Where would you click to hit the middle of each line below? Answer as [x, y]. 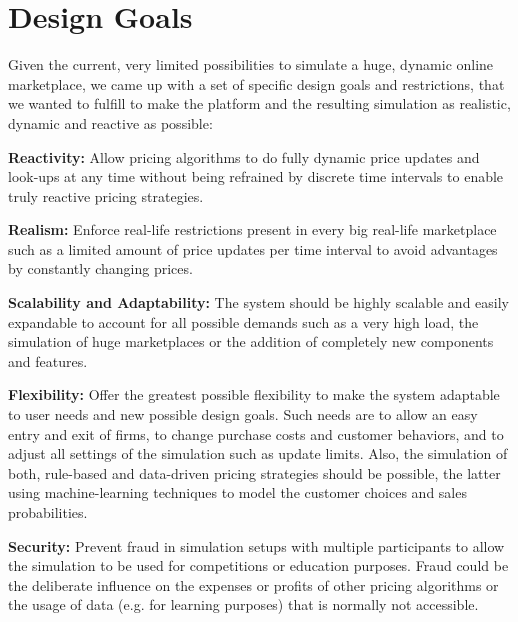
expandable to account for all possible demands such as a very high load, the [243, 321]
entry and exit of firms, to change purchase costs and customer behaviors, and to [256, 433]
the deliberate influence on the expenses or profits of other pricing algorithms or [253, 584]
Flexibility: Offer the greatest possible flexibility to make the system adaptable [254, 394]
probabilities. [48, 512]
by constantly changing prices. [100, 268]
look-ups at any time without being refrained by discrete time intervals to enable [256, 176]
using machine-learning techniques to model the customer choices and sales [237, 492]
